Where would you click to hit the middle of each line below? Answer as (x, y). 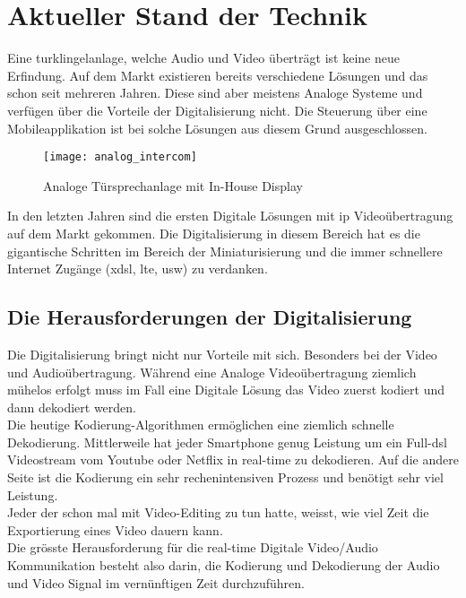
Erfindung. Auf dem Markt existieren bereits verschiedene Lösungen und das (218, 75)
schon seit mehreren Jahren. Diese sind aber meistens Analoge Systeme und (215, 93)
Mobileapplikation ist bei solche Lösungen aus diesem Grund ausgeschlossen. (217, 128)
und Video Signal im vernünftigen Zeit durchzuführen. (156, 582)
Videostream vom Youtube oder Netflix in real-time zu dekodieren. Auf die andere (233, 459)
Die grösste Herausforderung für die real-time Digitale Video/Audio (193, 547)
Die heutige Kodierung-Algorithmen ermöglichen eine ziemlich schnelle (201, 425)
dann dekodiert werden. (72, 407)
